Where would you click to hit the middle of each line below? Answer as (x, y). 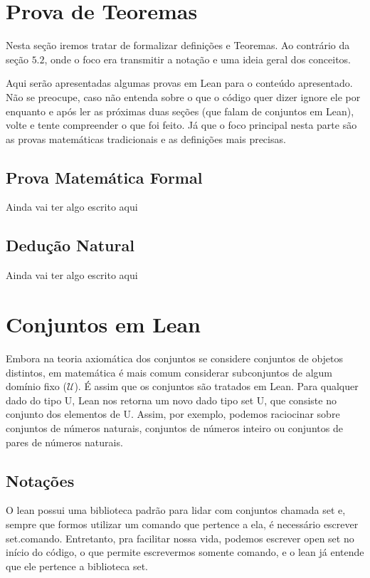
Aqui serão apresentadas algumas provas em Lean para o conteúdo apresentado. (179, 83)
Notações (40, 480)
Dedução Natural (70, 245)
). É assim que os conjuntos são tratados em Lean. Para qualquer (216, 386)
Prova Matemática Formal (104, 177)
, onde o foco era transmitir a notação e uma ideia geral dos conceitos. (197, 59)
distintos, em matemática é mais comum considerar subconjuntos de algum (169, 372)
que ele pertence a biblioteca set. (77, 566)
